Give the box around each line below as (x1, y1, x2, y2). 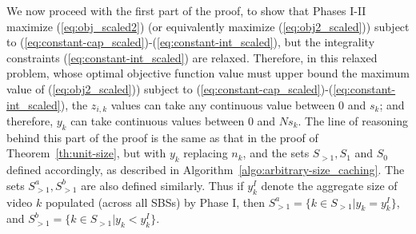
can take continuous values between (70, 113, 245, 129)
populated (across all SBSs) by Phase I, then (45, 193, 266, 210)
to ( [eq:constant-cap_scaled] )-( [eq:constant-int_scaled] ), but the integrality (6, 34, 375, 50)
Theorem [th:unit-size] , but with (6, 145, 166, 161)
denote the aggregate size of (261, 176, 398, 193)
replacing (183, 145, 228, 161)
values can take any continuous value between (110, 96, 335, 113)
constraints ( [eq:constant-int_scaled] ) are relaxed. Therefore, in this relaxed (6, 49, 378, 65)
